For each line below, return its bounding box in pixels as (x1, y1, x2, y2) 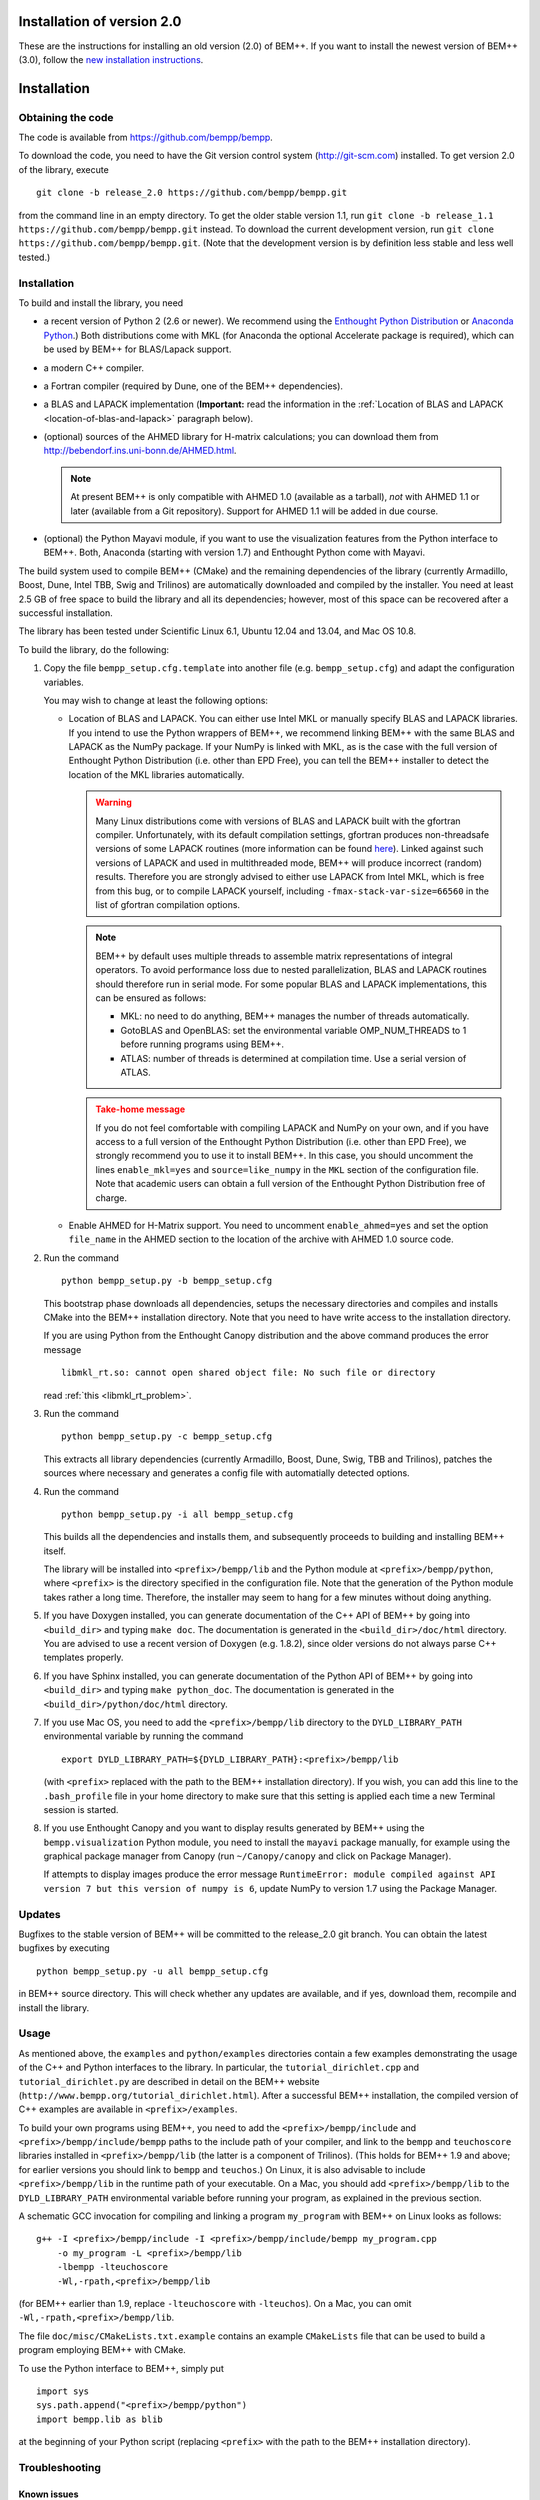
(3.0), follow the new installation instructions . (18, 53, 204, 65)
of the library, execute (18, 163, 109, 175)
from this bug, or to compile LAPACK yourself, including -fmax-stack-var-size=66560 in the (95, 885, 490, 897)
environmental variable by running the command (43, 1730, 244, 1742)
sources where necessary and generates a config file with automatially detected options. (43, 1467, 410, 1479)
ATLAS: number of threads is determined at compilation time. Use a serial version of (120, 1052, 467, 1064)
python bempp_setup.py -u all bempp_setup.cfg (36, 1965, 269, 1977)
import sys (36, 2385, 90, 2397)
